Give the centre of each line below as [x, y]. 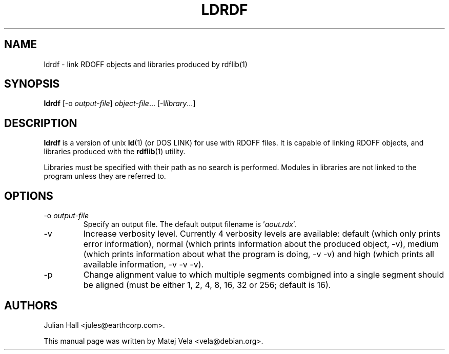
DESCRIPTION [41, 123]
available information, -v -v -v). [144, 265]
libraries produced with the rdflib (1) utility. [115, 152]
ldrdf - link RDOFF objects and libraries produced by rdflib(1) [146, 64]
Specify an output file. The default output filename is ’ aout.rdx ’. [190, 224]
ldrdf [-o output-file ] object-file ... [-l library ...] [120, 103]
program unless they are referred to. [105, 176]
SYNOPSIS [32, 84]
